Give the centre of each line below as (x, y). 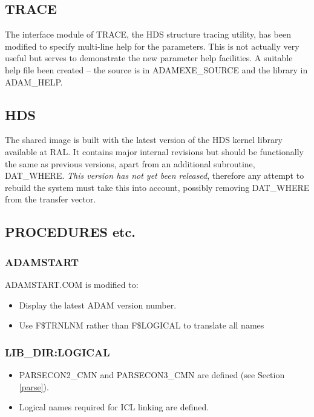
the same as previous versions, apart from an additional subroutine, (130, 163)
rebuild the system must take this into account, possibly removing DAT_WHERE (157, 187)
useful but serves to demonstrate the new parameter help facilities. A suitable (149, 58)
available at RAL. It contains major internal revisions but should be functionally (154, 151)
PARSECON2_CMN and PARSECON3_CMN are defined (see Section (152, 374)
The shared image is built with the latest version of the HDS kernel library (144, 140)
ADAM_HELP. (34, 82)
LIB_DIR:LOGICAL (57, 352)
